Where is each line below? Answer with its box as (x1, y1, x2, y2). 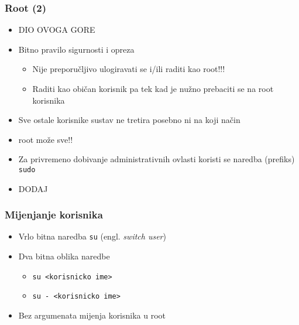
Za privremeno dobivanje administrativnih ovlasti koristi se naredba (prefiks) (18, 153, 295, 165)
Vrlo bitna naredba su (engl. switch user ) (18, 230, 166, 242)
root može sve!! (18, 133, 73, 145)
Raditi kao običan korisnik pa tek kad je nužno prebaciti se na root (32, 83, 274, 94)
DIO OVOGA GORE (18, 23, 95, 36)
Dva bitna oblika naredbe (18, 250, 110, 262)
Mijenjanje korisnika (5, 207, 103, 222)
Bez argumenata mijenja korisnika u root (18, 309, 166, 321)
